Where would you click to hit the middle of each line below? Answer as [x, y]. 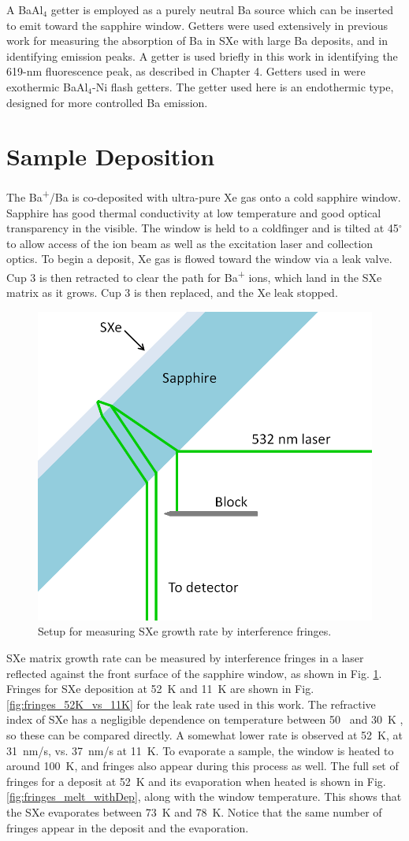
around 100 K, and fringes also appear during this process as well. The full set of [203, 766]
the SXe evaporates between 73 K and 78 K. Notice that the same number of [194, 811]
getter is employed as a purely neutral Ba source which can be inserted [222, 9]
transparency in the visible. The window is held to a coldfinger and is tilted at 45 [203, 228]
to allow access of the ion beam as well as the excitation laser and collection [190, 243]
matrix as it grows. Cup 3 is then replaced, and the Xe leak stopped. [172, 293]
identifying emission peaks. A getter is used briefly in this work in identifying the [202, 56]
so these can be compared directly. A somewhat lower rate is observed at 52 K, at [204, 734]
